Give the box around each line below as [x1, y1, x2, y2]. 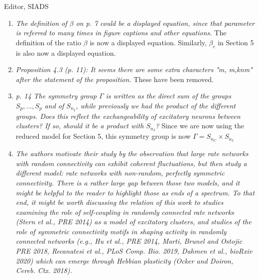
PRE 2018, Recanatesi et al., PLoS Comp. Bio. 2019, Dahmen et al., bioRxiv [15, 246, 253, 256]
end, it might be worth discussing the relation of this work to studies [15, 197, 224, 207]
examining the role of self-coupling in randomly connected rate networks [15, 206, 234, 217]
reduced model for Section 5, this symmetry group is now [15, 131, 191, 141]
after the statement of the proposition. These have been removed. [15, 74, 214, 84]
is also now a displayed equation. [15, 47, 116, 58]
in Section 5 [218, 37, 254, 47]
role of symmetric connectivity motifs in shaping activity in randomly [15, 226, 227, 236]
